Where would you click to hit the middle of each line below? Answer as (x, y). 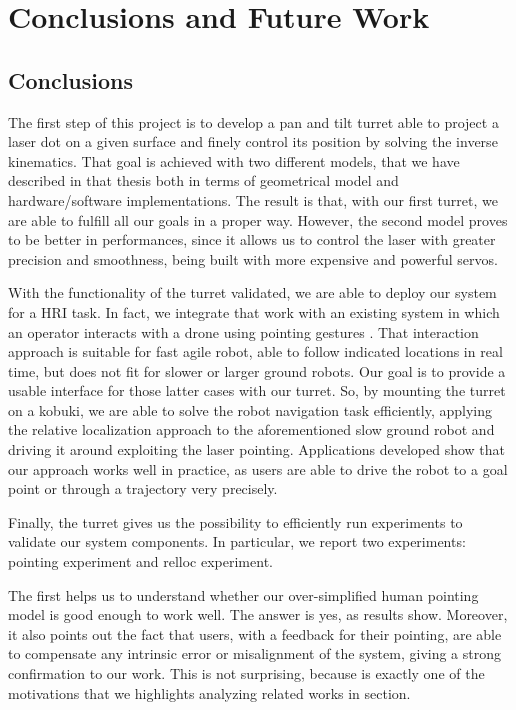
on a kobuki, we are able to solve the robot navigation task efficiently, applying (250, 409)
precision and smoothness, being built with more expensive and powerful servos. (253, 258)
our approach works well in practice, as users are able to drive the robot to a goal (258, 468)
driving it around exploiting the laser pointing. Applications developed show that (257, 449)
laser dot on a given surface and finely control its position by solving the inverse (253, 141)
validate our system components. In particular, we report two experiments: (237, 541)
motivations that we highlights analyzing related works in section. (209, 692)
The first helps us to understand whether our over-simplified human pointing (243, 594)
